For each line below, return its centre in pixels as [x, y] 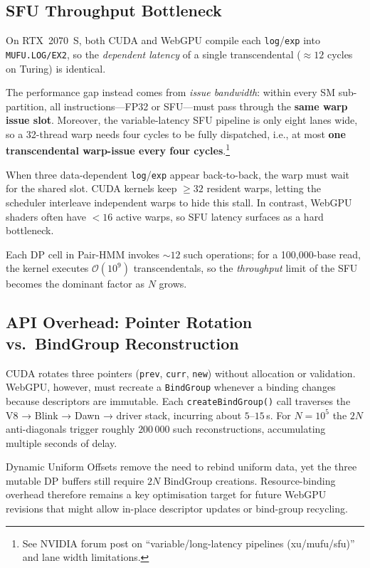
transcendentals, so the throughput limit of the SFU [245, 268]
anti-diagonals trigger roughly [70, 429]
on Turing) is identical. [56, 68]
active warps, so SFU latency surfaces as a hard [220, 216]
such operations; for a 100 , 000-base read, [272, 254]
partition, [26, 106]
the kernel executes [47, 268]
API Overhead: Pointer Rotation [129, 322]
